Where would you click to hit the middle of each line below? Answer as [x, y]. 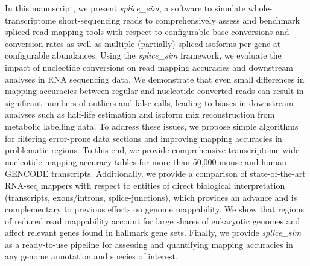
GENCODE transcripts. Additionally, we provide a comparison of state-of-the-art [155, 173]
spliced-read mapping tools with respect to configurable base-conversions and [147, 32]
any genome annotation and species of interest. [91, 256]
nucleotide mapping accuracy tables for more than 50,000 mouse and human [146, 161]
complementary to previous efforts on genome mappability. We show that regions [154, 209]
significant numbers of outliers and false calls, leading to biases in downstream [149, 102]
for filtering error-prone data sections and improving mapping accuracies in [144, 138]
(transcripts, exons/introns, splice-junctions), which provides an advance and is [151, 197]
